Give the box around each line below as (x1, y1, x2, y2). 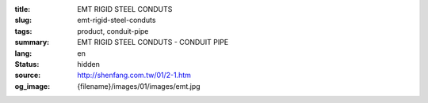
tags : (14, 26, 32, 35)
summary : (14, 38, 50, 47)
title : (14, 5, 31, 13)
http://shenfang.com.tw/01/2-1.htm (77, 71, 192, 80)
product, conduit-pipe (77, 26, 149, 35)
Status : (14, 59, 40, 68)
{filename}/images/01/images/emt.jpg (77, 81, 201, 90)
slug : (14, 16, 32, 25)
